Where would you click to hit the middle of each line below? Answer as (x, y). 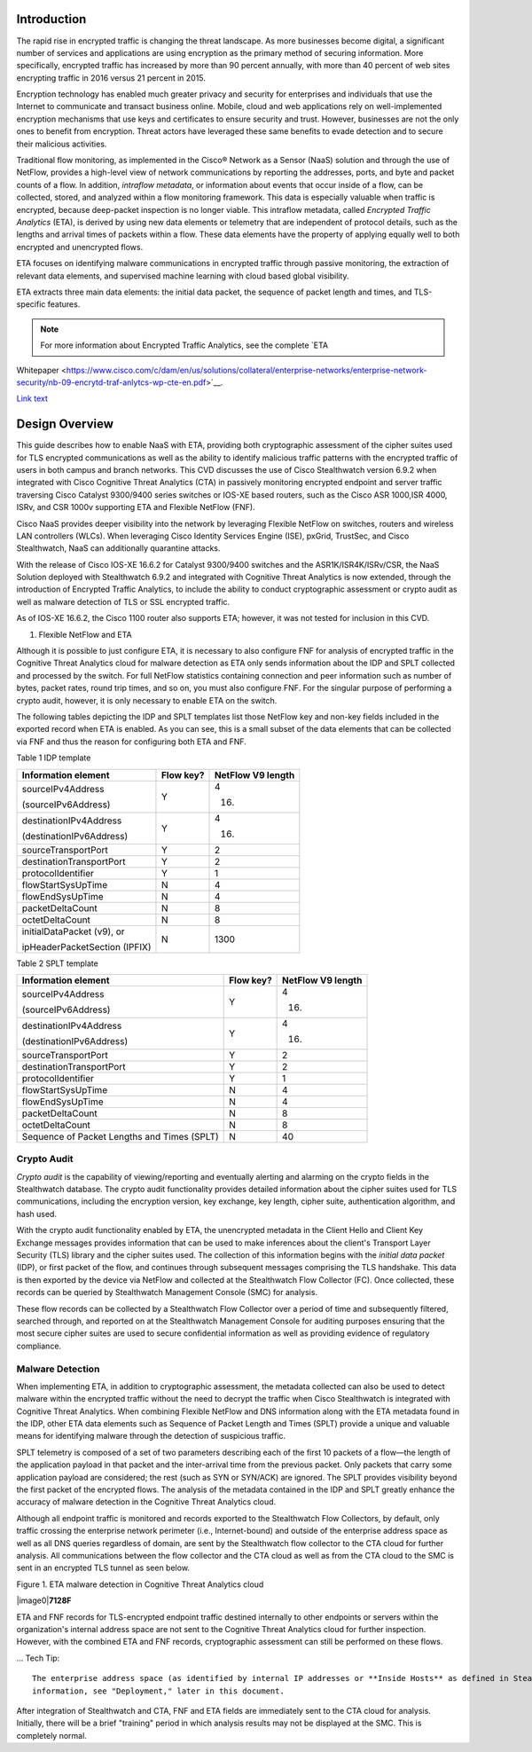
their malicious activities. (62, 144)
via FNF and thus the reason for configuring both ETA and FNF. (132, 742)
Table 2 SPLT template (58, 963)
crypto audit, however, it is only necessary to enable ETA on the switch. (147, 700)
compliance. (39, 1346)
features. (64, 304)
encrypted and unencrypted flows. (80, 247)
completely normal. (52, 1735)
